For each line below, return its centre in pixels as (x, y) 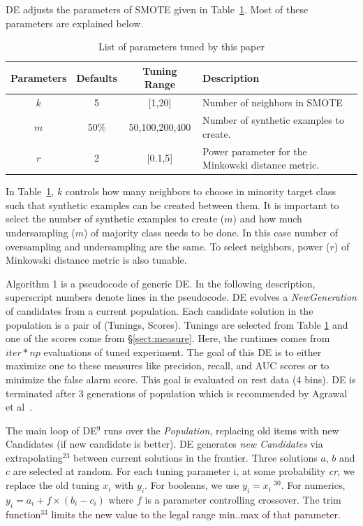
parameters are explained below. (75, 23)
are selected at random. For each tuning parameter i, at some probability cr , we (184, 471)
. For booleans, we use (192, 485)
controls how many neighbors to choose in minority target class (200, 191)
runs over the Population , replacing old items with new (222, 430)
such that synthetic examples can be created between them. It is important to (172, 205)
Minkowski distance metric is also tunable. (96, 260)
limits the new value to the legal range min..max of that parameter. (196, 514)
